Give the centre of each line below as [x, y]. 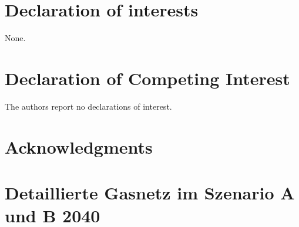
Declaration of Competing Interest [147, 78]
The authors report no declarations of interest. [88, 106]
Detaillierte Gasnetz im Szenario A [150, 192]
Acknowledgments [79, 146]
